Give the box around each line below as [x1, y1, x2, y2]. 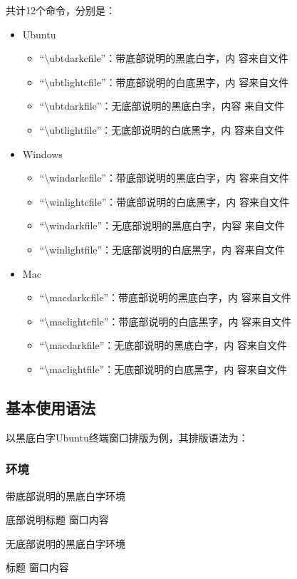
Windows [22, 146, 63, 161]
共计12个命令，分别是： [6, 3, 115, 17]
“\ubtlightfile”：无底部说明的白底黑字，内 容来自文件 [39, 122, 284, 137]
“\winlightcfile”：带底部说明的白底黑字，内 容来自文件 [39, 194, 289, 209]
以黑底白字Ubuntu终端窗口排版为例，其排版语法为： [6, 429, 249, 444]
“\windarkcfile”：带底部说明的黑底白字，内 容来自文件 [39, 170, 289, 185]
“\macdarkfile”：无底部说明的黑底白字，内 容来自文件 [39, 338, 287, 353]
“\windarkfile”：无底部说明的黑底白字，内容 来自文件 [39, 218, 285, 233]
